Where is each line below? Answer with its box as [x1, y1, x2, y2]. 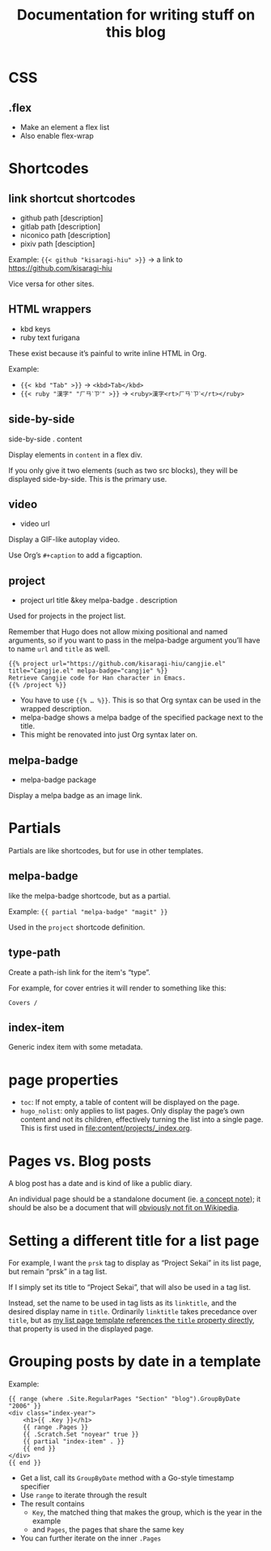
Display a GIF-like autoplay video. [8, 535, 121, 544]
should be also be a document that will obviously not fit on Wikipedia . [8, 1203, 240, 1213]
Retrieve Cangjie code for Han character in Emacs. [8, 674, 186, 682]
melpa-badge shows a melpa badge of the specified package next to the [19, 712, 264, 723]
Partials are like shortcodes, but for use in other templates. [8, 846, 204, 855]
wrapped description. [19, 704, 92, 714]
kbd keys [19, 324, 51, 333]
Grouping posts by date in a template [8, 1352, 261, 1371]
